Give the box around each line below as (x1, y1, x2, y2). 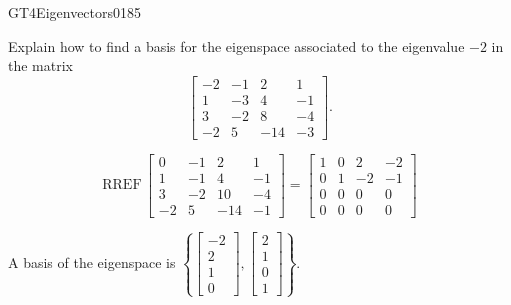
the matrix (8, 55, 73, 76)
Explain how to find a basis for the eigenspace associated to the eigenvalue (8, 35, 465, 56)
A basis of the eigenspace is (8, 251, 176, 272)
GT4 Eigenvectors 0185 (8, 2, 142, 22)
